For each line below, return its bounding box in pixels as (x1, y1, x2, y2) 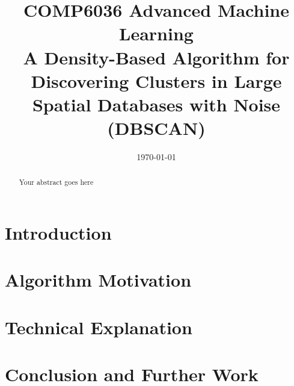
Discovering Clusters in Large (31, 68, 282, 93)
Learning (119, 21, 194, 46)
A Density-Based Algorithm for (23, 45, 290, 69)
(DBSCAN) (107, 116, 206, 140)
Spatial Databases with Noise (32, 92, 281, 116)
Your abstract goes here (19, 177, 94, 187)
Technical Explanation (5, 314, 192, 339)
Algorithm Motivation (5, 267, 192, 292)
